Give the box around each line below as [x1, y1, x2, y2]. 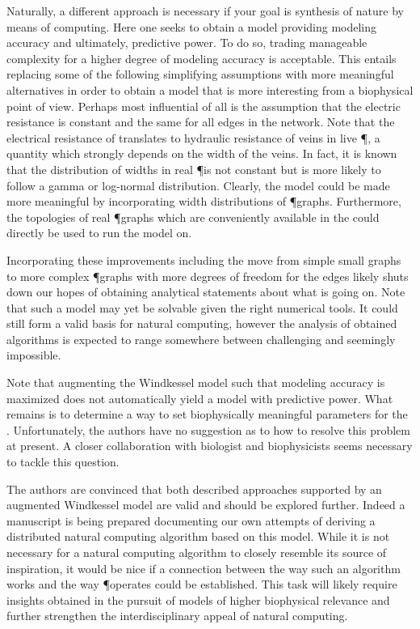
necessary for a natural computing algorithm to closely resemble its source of [6, 544, 387, 560]
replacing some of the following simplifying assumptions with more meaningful [6, 66, 394, 83]
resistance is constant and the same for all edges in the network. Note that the [6, 113, 395, 130]
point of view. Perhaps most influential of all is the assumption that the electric [6, 97, 401, 114]
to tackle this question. [6, 453, 120, 470]
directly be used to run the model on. [6, 224, 192, 241]
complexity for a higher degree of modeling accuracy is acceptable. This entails [6, 49, 397, 66]
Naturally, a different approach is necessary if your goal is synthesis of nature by [6, 2, 404, 19]
